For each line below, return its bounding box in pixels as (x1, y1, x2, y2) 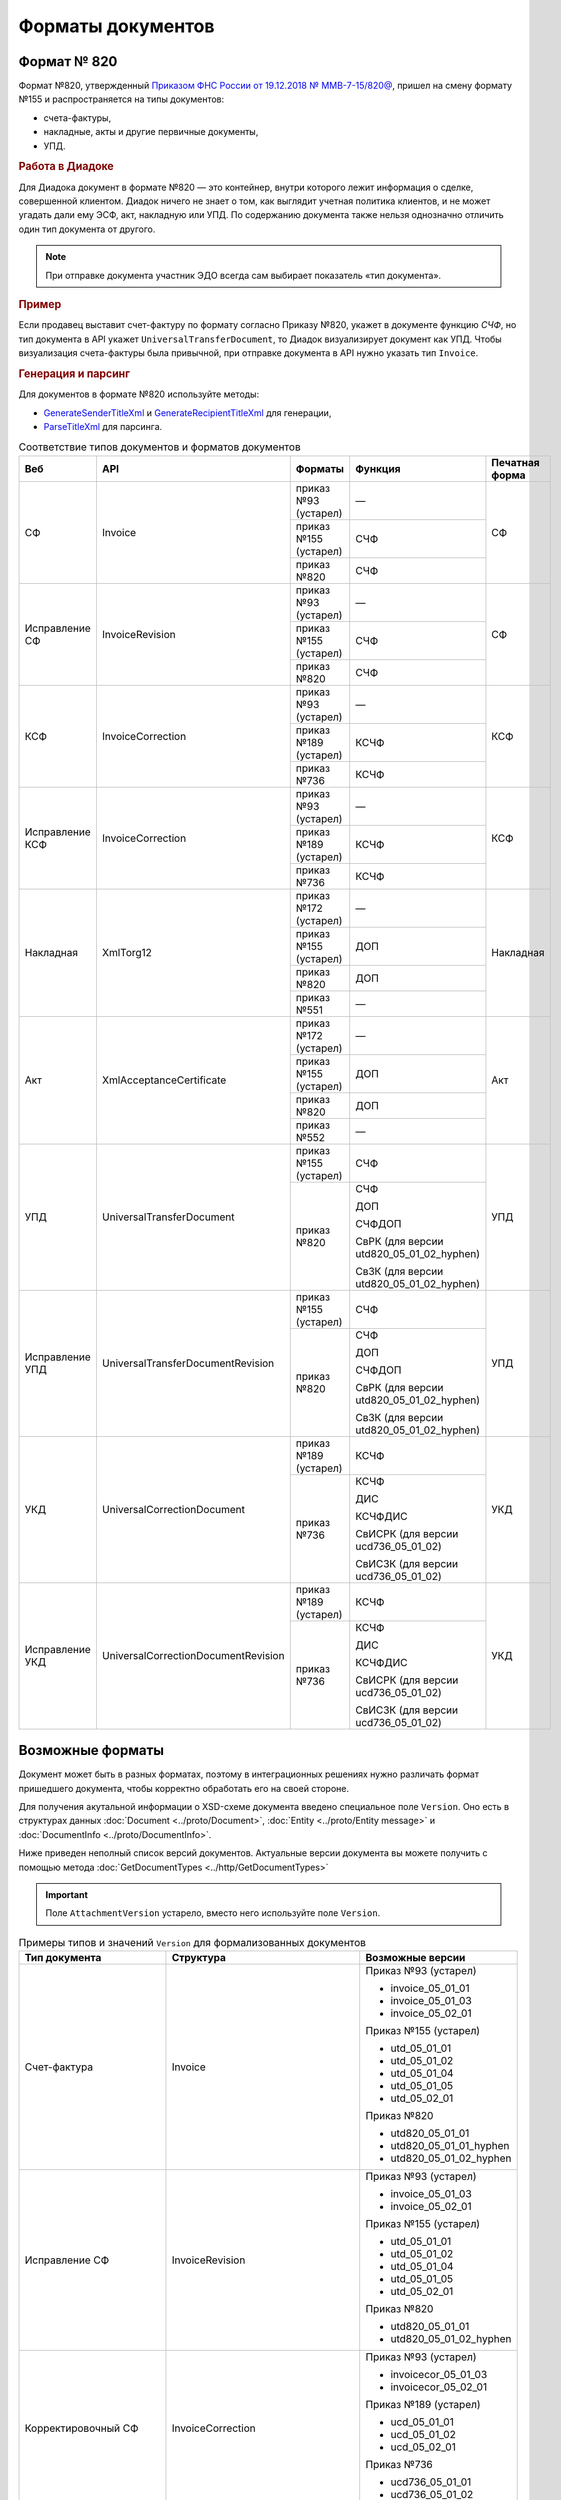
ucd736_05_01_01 (390, 2475, 472, 2489)
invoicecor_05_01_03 (390, 2368, 488, 2382)
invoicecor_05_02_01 (390, 2380, 488, 2394)
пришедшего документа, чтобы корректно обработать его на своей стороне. (18, 1782, 350, 1794)
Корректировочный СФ (24, 2421, 139, 2435)
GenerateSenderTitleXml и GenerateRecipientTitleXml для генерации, (43, 406, 332, 419)
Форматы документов (18, 15, 215, 37)
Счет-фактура (24, 2060, 94, 2074)
